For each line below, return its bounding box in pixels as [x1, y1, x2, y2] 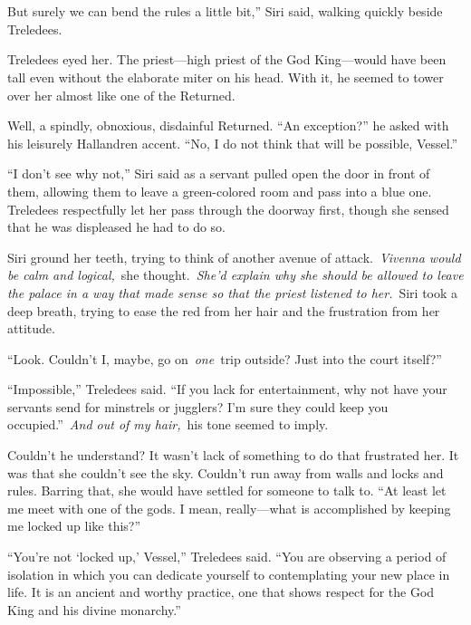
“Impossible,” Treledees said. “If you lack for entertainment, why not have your [7, 380, 447, 399]
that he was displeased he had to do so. [7, 217, 226, 236]
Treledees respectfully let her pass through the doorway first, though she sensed [7, 199, 449, 218]
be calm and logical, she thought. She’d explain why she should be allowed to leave [7, 265, 464, 284]
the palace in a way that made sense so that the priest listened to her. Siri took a [7, 283, 458, 302]
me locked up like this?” [7, 516, 141, 535]
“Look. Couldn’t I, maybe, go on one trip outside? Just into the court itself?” [7, 349, 442, 368]
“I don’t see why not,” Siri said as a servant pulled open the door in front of [7, 164, 430, 183]
